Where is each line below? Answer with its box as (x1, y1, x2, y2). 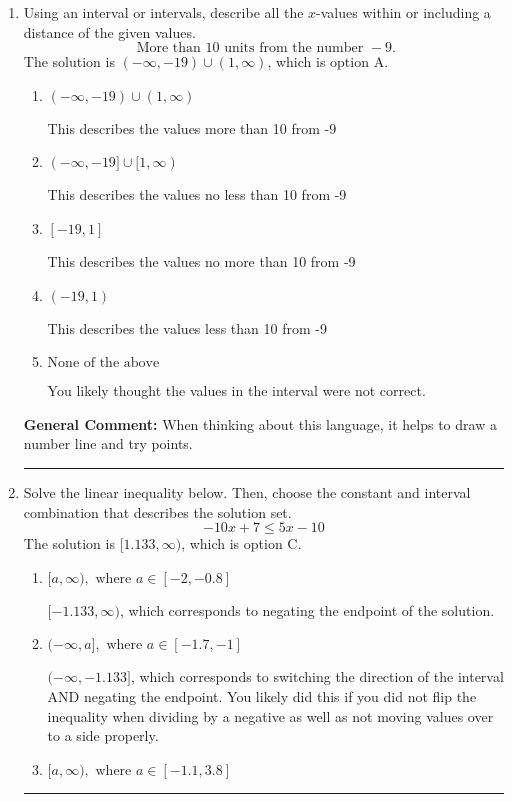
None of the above (47, 356, 160, 371)
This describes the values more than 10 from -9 (47, 117, 337, 138)
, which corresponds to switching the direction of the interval (130, 666, 504, 687)
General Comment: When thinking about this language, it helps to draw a (23, 413, 497, 434)
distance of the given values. (23, 21, 196, 42)
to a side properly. (47, 725, 159, 746)
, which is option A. (267, 51, 389, 72)
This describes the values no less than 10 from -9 (47, 184, 347, 205)
